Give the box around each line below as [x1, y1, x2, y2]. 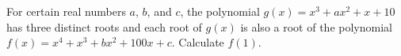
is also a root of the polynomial [240, 18, 392, 35]
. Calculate [171, 34, 224, 50]
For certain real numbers [6, 3, 126, 19]
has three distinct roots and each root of [6, 18, 202, 35]
